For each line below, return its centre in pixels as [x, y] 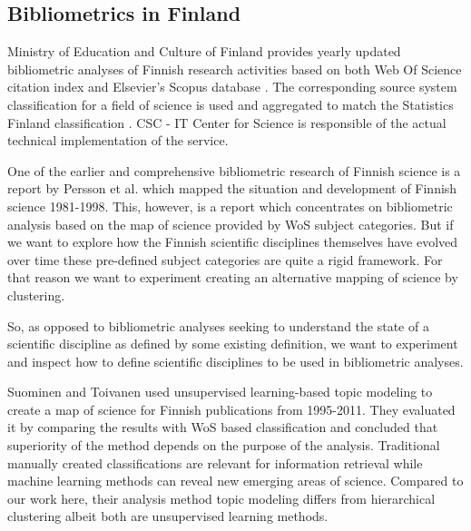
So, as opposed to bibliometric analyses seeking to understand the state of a [218, 325]
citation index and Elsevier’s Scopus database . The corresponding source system [232, 87]
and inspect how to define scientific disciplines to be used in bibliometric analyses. [235, 361]
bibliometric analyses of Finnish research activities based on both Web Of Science [235, 69]
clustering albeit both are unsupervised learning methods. [168, 516]
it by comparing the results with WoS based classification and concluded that [223, 427]
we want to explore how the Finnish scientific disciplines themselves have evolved [233, 242]
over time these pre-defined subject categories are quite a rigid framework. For [225, 259]
